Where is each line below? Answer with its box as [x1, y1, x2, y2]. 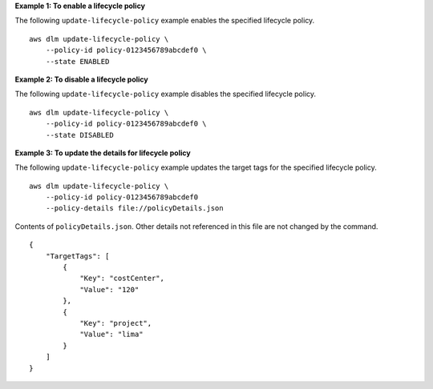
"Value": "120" [79, 285, 140, 294]
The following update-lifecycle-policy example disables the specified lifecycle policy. [14, 89, 317, 99]
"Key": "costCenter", [79, 274, 164, 283]
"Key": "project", [79, 319, 152, 327]
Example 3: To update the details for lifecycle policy [14, 148, 192, 158]
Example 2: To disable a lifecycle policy [14, 74, 148, 84]
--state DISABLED [45, 130, 114, 139]
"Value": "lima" [79, 330, 144, 339]
